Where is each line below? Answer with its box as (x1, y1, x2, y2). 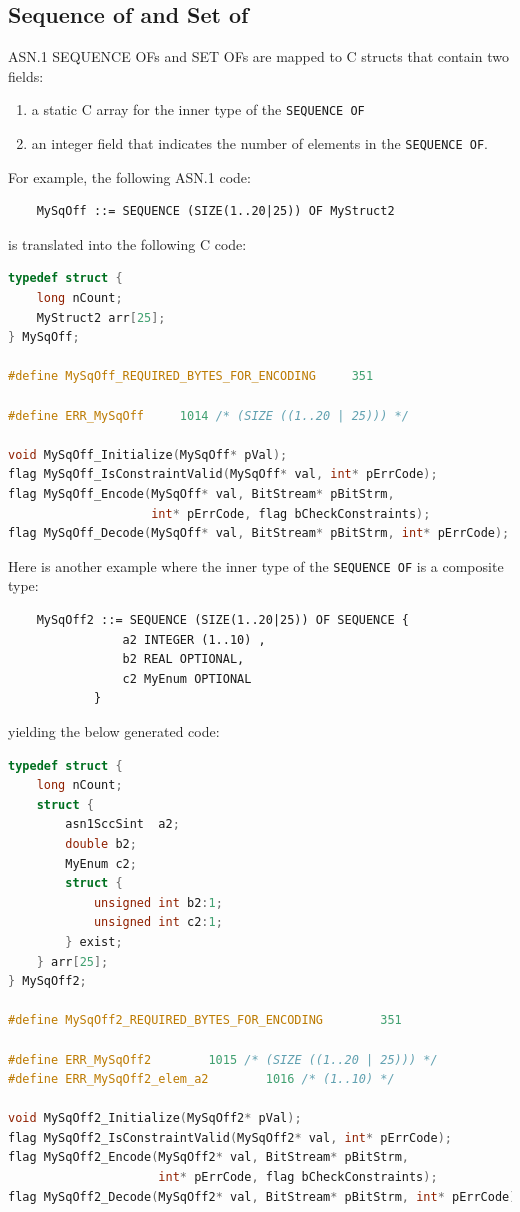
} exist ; (65, 934, 123, 949)
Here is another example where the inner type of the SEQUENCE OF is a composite (8, 555, 504, 576)
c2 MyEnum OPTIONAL (122, 671, 252, 686)
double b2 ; (65, 836, 137, 851)
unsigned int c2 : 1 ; (93, 915, 223, 930)
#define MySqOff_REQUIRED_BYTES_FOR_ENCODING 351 (8, 369, 374, 384)
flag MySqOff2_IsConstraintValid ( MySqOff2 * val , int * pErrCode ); (8, 1130, 452, 1145)
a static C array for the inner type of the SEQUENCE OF (31, 99, 365, 120)
